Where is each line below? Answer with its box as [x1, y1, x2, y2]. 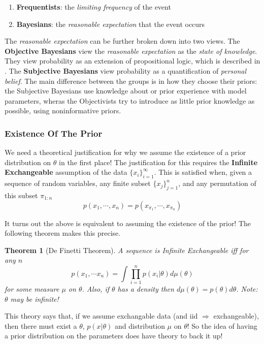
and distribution [114, 320, 165, 331]
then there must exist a [5, 320, 77, 331]
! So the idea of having [187, 320, 257, 331]
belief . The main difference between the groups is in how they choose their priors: [5, 75, 257, 86]
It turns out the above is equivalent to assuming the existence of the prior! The [5, 217, 251, 228]
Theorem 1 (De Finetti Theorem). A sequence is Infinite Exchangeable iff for [5, 244, 249, 255]
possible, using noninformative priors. [5, 105, 121, 116]
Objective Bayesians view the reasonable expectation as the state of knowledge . [5, 45, 257, 56]
